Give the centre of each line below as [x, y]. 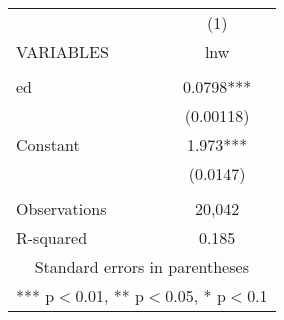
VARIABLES [62, 51]
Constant [48, 144]
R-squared [52, 237]
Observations [61, 208]
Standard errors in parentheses [141, 266]
